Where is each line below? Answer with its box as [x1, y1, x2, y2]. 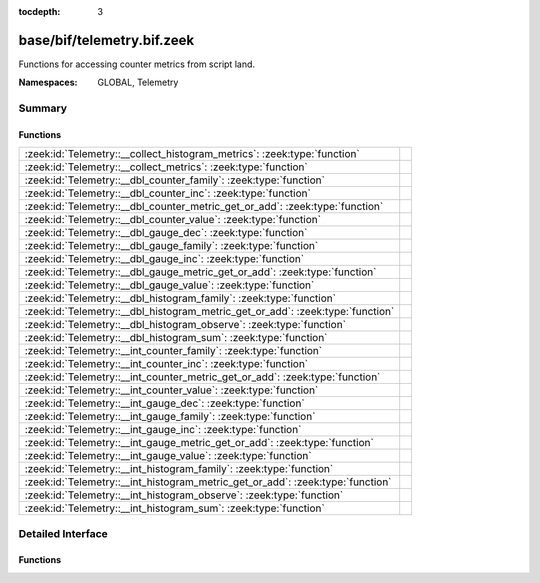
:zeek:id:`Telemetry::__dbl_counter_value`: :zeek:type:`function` [24, 213, 322, 227]
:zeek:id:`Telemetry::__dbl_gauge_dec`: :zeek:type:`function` [24, 226, 308, 240]
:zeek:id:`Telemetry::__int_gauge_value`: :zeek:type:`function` [24, 449, 312, 463]
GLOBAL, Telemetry [97, 76, 179, 89]
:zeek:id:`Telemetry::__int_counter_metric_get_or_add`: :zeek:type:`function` [24, 370, 381, 384]
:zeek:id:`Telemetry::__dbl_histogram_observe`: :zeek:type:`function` [24, 318, 347, 332]
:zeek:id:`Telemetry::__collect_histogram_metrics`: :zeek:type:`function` [24, 147, 360, 161]
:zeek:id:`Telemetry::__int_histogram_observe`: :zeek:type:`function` [24, 488, 344, 502]
